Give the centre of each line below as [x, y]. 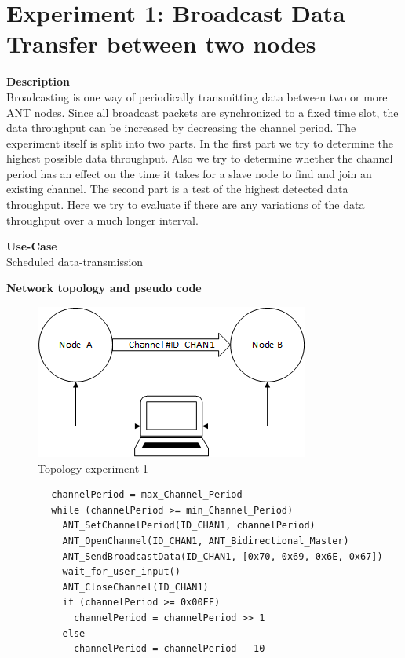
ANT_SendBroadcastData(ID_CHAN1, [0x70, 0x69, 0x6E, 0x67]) [223, 556]
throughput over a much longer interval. [102, 219]
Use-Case [32, 246]
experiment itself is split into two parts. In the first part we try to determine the [200, 143]
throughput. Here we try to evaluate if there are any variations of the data [186, 205]
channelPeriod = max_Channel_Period [147, 495]
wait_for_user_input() [121, 572]
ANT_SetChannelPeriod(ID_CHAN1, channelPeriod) [189, 526]
